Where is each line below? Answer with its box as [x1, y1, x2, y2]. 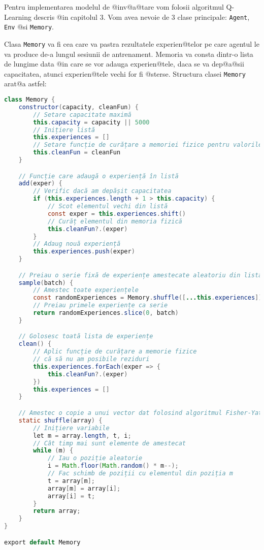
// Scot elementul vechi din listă [47, 203, 168, 210]
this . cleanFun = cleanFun [33, 149, 121, 156]
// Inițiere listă [33, 126, 95, 134]
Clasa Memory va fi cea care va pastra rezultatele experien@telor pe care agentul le [4, 38, 259, 49]
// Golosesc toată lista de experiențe [18, 333, 153, 340]
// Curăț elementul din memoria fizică [47, 217, 182, 225]
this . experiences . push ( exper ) [33, 248, 135, 255]
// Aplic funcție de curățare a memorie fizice [33, 348, 197, 355]
